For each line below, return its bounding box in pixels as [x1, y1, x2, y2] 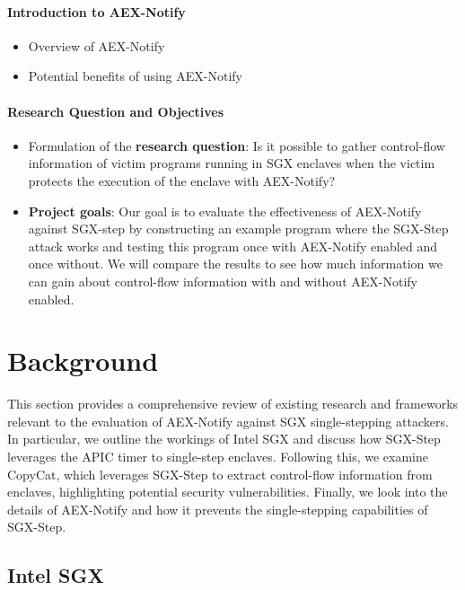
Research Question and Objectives [7, 101, 224, 120]
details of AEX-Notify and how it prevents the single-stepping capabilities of [7, 499, 428, 518]
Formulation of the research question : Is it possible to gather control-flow [28, 136, 445, 154]
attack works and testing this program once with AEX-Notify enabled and [28, 236, 437, 255]
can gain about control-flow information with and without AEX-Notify [28, 271, 417, 290]
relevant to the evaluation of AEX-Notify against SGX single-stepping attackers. [7, 411, 449, 430]
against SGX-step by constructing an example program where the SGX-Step [28, 219, 449, 238]
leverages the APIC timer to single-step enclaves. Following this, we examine [7, 447, 428, 466]
